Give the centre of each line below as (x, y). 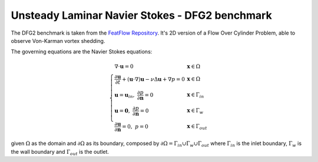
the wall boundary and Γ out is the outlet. (60, 152)
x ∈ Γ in (196, 95)
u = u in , (125, 95)
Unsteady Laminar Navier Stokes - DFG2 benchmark (141, 15)
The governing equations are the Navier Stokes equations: (82, 52)
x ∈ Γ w (195, 111)
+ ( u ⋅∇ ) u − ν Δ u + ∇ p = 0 (153, 79)
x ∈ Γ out (197, 127)
